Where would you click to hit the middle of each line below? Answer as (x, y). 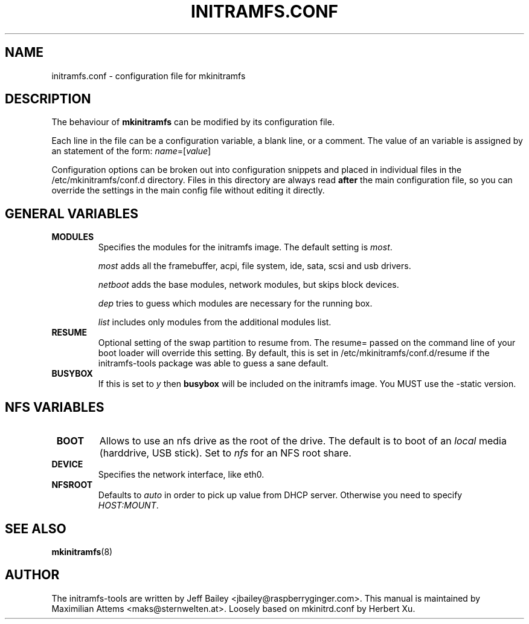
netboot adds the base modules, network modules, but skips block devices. (248, 285)
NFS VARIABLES (55, 407)
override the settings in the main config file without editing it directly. (188, 190)
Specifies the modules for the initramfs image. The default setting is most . (245, 247)
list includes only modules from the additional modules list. (215, 322)
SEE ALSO (36, 528)
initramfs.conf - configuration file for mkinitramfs (149, 76)
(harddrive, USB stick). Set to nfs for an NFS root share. (225, 453)
